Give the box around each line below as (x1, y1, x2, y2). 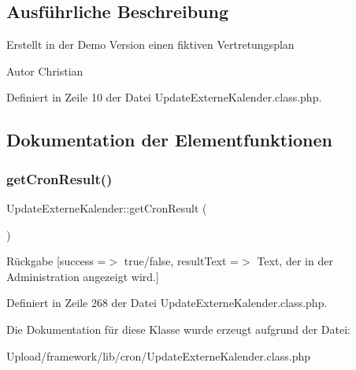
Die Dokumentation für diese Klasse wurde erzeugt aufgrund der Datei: (6, 320, 350, 337)
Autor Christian (6, 62, 83, 79)
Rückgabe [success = (6, 253, 106, 269)
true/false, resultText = (124, 253, 239, 269)
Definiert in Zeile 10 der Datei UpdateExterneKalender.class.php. (6, 89, 322, 105)
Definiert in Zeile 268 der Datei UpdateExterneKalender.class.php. (6, 294, 328, 311)
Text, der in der (257, 253, 333, 269)
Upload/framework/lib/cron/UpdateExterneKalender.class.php (6, 347, 311, 364)
